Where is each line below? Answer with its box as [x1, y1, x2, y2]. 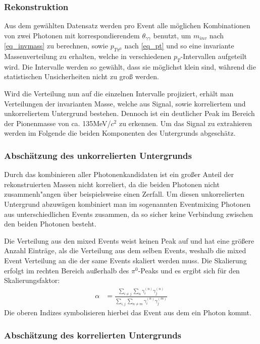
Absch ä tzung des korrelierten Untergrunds [4, 328, 182, 341]
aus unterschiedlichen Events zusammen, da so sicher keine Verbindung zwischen [4, 208, 253, 219]
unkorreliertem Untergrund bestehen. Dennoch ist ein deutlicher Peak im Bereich [4, 108, 255, 119]
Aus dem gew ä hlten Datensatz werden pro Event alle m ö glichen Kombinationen [4, 20, 250, 31]
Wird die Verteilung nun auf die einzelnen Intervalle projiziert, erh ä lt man [4, 88, 234, 99]
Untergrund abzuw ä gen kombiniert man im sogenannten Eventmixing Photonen [4, 199, 251, 209]
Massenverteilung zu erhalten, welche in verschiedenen [4, 51, 172, 62]
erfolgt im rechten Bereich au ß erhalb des [4, 265, 129, 275]
